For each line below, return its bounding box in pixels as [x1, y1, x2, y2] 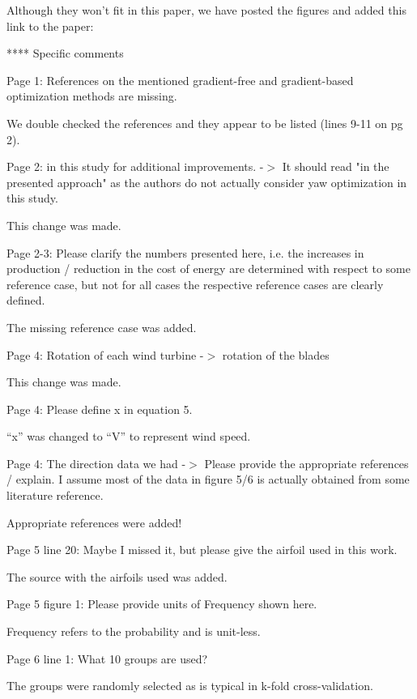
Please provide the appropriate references [204, 454, 409, 471]
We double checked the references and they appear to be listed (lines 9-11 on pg [6, 114, 403, 131]
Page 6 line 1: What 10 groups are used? [6, 650, 208, 667]
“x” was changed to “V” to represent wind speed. [6, 428, 251, 445]
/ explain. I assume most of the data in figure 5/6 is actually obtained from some [6, 471, 410, 488]
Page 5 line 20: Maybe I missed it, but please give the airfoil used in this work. [6, 541, 398, 558]
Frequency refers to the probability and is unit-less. [6, 623, 261, 640]
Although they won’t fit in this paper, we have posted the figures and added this [6, 2, 406, 18]
